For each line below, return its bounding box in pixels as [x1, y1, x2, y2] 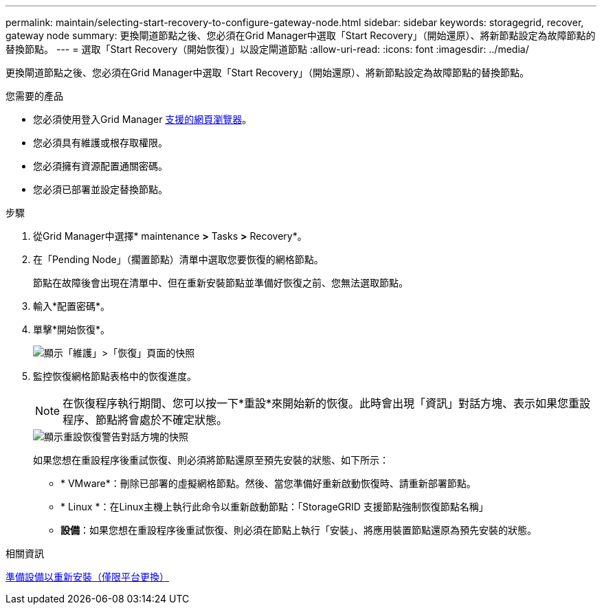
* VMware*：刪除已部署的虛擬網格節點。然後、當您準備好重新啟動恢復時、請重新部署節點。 [60, 477, 476, 489]
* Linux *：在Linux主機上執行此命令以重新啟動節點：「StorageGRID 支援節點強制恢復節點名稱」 [60, 501, 489, 512]
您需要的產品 [5, 90, 63, 102]
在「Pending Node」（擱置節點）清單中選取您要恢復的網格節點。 [33, 253, 324, 265]
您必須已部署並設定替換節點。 [33, 183, 168, 195]
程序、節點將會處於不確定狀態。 [63, 413, 228, 427]
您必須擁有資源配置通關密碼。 [33, 160, 168, 172]
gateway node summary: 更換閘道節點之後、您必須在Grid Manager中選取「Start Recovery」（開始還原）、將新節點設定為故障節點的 [5, 30, 596, 41]
